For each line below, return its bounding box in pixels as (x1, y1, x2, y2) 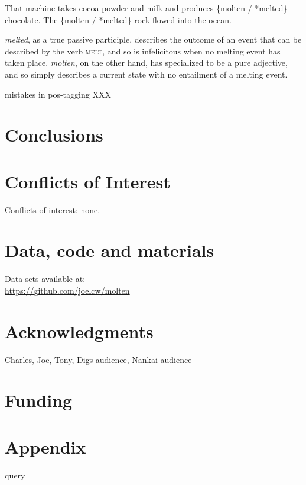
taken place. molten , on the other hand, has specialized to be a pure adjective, (5, 56, 288, 69)
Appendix (5, 434, 86, 458)
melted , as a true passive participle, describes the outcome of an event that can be (5, 33, 302, 46)
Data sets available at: (5, 272, 86, 285)
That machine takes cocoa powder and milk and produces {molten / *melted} (5, 2, 288, 14)
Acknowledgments (5, 319, 154, 343)
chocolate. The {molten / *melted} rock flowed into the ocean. (5, 13, 232, 25)
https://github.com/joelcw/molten (5, 284, 130, 296)
